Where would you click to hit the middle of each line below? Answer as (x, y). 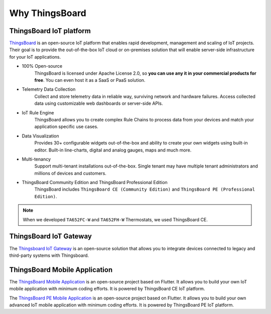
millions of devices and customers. (70, 173)
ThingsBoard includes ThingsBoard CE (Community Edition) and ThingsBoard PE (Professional (145, 189)
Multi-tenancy (36, 159)
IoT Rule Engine (38, 112)
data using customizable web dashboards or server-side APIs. (99, 103)
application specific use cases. (66, 127)
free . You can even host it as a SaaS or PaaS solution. (90, 80)
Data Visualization (41, 136)
